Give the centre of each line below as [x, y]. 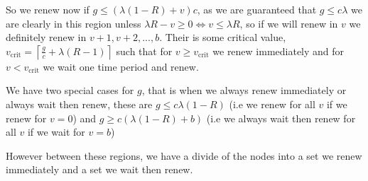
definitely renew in [46, 37]
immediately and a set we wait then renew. [99, 169]
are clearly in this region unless [74, 23]
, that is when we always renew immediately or [244, 90]
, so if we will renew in [289, 23]
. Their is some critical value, [223, 37]
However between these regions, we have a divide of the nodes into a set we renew [184, 155]
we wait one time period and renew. [121, 66]
